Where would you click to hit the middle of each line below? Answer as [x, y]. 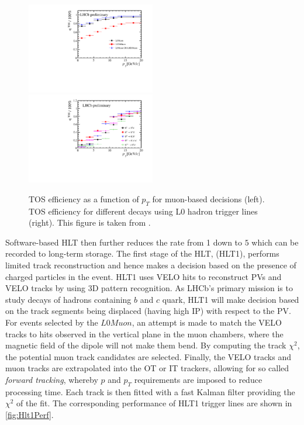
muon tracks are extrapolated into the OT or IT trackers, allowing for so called [147, 368]
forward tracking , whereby [52, 379]
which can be [275, 242]
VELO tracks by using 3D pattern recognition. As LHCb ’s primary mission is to [149, 288]
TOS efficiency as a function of [84, 198]
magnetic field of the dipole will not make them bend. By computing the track [146, 345]
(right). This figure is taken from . [90, 222]
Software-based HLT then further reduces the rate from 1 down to [124, 242]
